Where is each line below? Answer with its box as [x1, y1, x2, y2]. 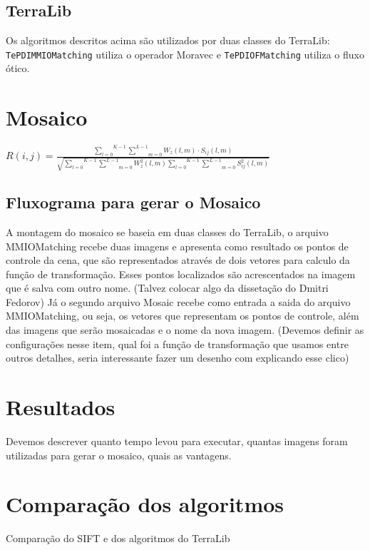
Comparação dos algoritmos [6, 489, 284, 519]
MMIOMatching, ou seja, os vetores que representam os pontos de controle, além [6, 308, 359, 323]
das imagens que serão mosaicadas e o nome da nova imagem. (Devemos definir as [6, 322, 364, 337]
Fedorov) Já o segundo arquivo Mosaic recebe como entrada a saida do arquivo [6, 294, 351, 309]
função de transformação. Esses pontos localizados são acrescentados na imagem [6, 266, 356, 281]
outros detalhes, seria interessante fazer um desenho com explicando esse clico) [6, 350, 349, 365]
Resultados [6, 392, 115, 422]
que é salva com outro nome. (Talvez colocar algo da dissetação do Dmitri [6, 280, 329, 295]
